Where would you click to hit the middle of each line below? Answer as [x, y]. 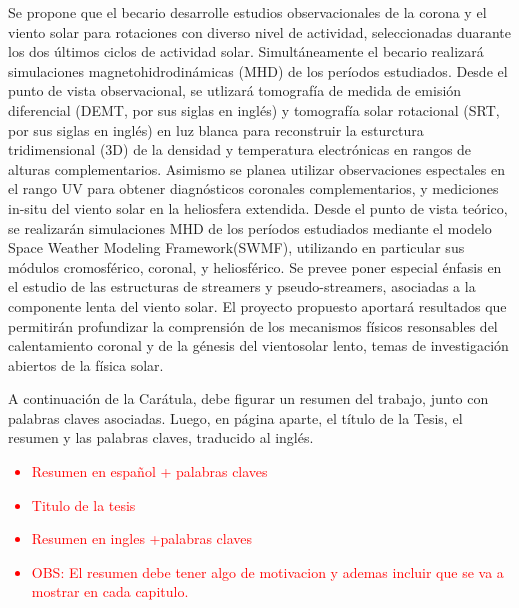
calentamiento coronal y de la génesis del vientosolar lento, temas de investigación [258, 345]
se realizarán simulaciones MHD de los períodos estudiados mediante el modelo [250, 227]
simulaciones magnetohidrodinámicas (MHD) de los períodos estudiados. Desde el [258, 70]
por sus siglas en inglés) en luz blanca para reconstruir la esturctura [216, 129]
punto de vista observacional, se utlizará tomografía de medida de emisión [235, 90]
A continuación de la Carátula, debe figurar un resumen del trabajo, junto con [248, 398]
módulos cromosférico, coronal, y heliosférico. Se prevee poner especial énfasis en [255, 266]
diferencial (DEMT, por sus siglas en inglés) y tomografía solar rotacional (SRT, [254, 109]
